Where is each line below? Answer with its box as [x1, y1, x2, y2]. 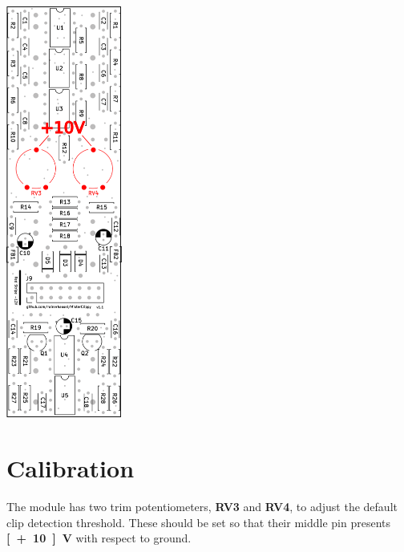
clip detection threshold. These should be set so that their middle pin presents [6, 513, 390, 530]
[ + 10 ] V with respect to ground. [6, 530, 192, 546]
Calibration [6, 452, 135, 485]
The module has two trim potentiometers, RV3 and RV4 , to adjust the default [6, 498, 398, 515]
